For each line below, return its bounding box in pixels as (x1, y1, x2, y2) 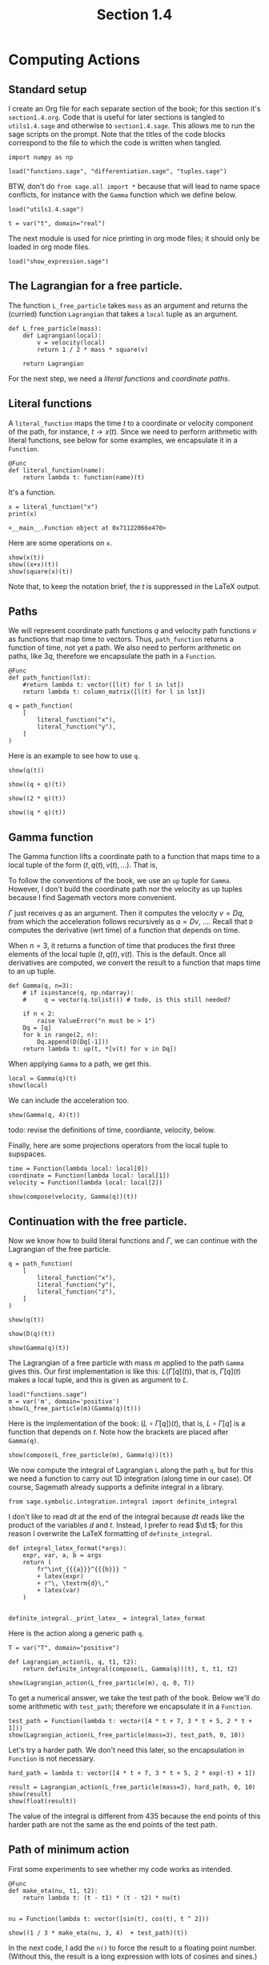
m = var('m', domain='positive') (8, 1398, 120, 1406)
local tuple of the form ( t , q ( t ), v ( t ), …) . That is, (8, 860, 158, 870)
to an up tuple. (8, 966, 56, 976)
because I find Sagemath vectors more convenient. (8, 893, 177, 902)
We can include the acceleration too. (8, 1095, 130, 1105)
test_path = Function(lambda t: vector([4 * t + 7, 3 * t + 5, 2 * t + (8, 1717, 252, 1725)
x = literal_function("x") (8, 502, 98, 510)
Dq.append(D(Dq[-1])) (37, 1038, 110, 1047)
